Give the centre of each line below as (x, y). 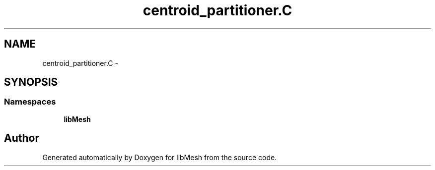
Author (22, 138)
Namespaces (30, 102)
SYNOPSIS (31, 82)
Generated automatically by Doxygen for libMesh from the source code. (160, 157)
